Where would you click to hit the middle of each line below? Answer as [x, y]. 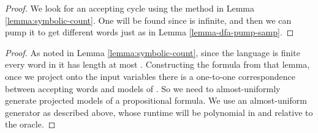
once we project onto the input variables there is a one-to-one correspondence [150, 76]
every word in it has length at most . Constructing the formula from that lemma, [157, 64]
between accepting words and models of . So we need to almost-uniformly [143, 88]
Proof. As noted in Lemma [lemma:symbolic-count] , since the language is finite [153, 52]
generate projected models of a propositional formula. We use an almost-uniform [156, 100]
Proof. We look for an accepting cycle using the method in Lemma [130, 8]
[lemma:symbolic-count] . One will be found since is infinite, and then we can [148, 20]
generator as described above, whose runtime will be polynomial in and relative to [159, 112]
